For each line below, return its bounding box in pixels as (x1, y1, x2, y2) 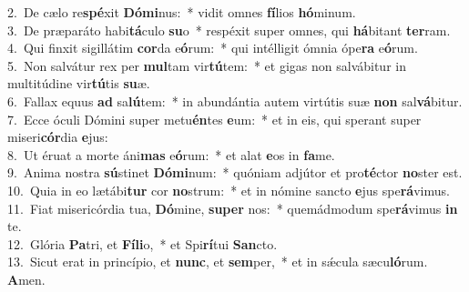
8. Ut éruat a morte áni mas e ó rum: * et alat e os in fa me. (7, 145, 335, 164)
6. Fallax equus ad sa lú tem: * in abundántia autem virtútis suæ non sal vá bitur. (7, 91, 463, 110)
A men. (7, 269, 46, 288)
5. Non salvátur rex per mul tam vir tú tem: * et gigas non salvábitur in (7, 55, 406, 75)
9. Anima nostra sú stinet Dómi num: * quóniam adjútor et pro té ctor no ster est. (7, 163, 463, 182)
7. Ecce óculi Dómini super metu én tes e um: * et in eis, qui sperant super (7, 109, 422, 128)
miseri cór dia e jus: (7, 127, 108, 146)
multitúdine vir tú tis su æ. (7, 74, 150, 93)
